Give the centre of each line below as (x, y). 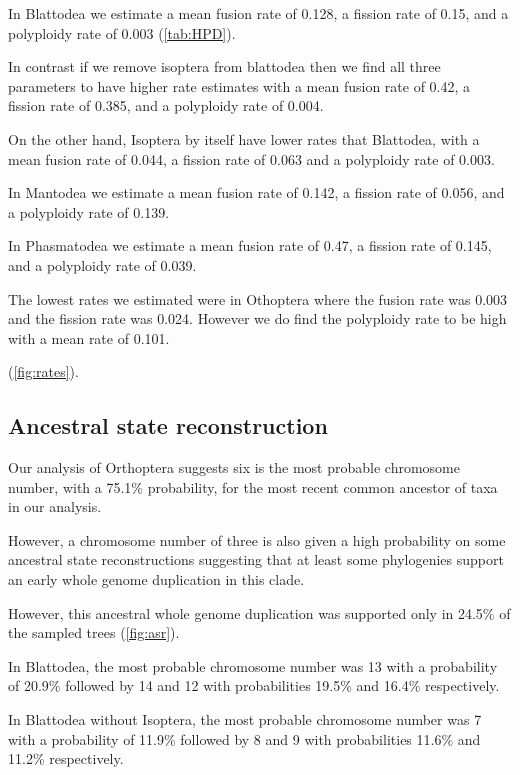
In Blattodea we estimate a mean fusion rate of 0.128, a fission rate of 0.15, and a (258, 13)
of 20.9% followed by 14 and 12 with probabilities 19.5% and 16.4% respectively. (254, 685)
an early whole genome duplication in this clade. (156, 579)
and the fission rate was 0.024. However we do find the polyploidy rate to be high (257, 318)
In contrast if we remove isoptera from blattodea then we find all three (224, 66)
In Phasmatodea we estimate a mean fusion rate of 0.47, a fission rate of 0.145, (250, 245)
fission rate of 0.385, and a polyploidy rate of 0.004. (166, 105)
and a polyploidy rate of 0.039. (102, 264)
